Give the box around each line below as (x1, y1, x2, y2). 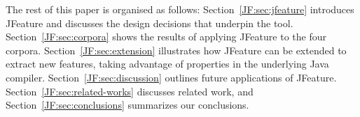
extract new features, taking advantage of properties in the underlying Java (6, 56, 329, 71)
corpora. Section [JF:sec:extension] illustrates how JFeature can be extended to (6, 42, 347, 57)
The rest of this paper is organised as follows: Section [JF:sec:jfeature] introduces (6, 2, 354, 16)
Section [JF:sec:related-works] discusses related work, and (6, 84, 254, 98)
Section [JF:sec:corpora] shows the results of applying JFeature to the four (6, 29, 326, 44)
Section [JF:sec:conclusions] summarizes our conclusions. (6, 97, 249, 112)
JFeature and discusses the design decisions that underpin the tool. (6, 15, 293, 30)
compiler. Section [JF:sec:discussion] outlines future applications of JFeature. (6, 70, 337, 84)
